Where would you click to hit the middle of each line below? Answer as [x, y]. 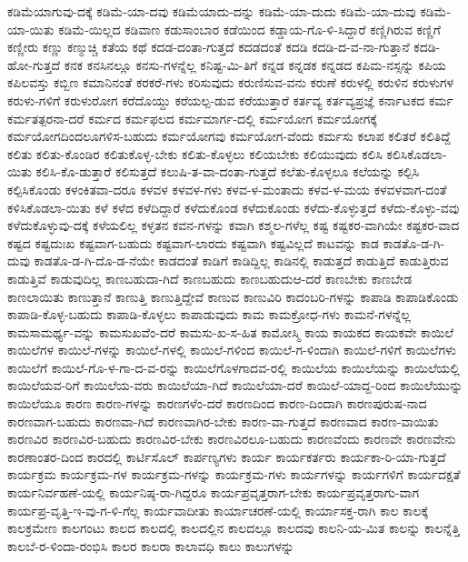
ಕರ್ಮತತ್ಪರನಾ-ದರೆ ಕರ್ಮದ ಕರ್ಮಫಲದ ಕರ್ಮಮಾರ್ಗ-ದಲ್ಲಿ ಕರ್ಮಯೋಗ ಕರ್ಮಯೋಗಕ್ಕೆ [192, 118]
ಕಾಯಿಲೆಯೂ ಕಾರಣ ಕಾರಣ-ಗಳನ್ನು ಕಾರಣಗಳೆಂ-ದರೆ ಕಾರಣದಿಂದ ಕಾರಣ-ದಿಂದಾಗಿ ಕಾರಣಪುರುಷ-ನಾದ [217, 403]
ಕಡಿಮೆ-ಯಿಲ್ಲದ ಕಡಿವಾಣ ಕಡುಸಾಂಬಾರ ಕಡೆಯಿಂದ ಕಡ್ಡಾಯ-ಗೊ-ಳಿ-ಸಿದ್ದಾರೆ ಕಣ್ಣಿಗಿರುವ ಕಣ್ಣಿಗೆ [249, 29]
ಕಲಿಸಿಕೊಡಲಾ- [417, 153]
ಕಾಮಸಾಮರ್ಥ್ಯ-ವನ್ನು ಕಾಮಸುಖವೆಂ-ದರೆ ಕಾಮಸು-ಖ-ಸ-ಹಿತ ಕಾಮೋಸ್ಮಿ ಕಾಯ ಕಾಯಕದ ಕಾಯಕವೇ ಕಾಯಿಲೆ [230, 331]
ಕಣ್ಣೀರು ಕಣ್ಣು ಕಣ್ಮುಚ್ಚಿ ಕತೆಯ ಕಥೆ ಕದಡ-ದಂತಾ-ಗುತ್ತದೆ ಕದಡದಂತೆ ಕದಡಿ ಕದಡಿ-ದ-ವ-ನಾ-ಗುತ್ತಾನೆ [209, 47]
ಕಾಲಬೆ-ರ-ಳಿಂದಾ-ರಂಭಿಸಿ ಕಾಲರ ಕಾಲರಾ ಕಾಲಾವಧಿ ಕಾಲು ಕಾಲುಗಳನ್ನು [151, 545]
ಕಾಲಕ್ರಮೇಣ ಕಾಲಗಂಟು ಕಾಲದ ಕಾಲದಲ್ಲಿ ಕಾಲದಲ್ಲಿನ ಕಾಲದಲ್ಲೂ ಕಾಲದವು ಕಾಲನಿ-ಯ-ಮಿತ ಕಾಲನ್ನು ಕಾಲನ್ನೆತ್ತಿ [234, 528]
